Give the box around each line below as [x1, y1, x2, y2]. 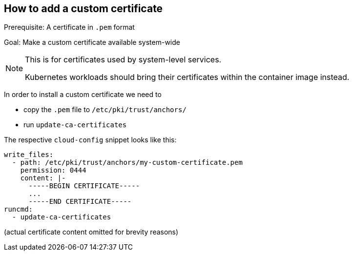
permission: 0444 [20, 166, 86, 175]
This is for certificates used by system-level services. [25, 55, 222, 65]
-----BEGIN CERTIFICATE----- [28, 182, 140, 190]
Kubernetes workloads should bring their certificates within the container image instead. [25, 72, 350, 82]
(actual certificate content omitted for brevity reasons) [4, 228, 179, 236]
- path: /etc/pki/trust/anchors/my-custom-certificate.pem [12, 158, 243, 167]
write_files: [4, 151, 54, 159]
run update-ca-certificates [23, 120, 127, 129]
